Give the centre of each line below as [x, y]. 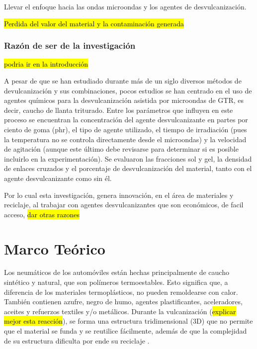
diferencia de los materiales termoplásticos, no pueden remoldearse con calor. [121, 292]
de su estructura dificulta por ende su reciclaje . [77, 340]
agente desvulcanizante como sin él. [58, 178]
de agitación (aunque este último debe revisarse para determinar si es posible [121, 149]
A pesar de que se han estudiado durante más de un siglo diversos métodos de [123, 81]
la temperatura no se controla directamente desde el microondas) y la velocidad [125, 139]
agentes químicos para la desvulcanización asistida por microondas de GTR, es [124, 100]
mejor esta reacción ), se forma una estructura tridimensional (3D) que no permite [128, 321]
